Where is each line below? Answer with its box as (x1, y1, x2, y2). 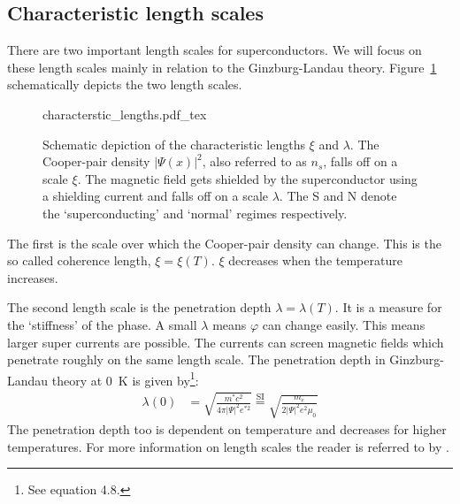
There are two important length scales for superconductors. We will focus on (7, 41, 422, 59)
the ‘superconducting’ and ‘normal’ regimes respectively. (42, 203, 348, 222)
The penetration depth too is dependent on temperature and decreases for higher (7, 420, 447, 439)
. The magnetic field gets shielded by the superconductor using (77, 169, 418, 187)
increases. (7, 268, 58, 286)
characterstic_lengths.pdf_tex (42, 104, 207, 123)
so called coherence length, (7, 251, 151, 270)
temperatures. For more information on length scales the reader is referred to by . (7, 437, 449, 455)
